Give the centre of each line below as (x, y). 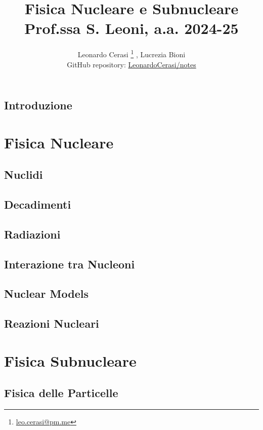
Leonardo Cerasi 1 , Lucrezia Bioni (131, 53)
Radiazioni (32, 234)
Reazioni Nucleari (52, 323)
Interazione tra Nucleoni (70, 264)
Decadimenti (38, 204)
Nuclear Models (46, 294)
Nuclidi (24, 174)
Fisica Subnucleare (70, 360)
